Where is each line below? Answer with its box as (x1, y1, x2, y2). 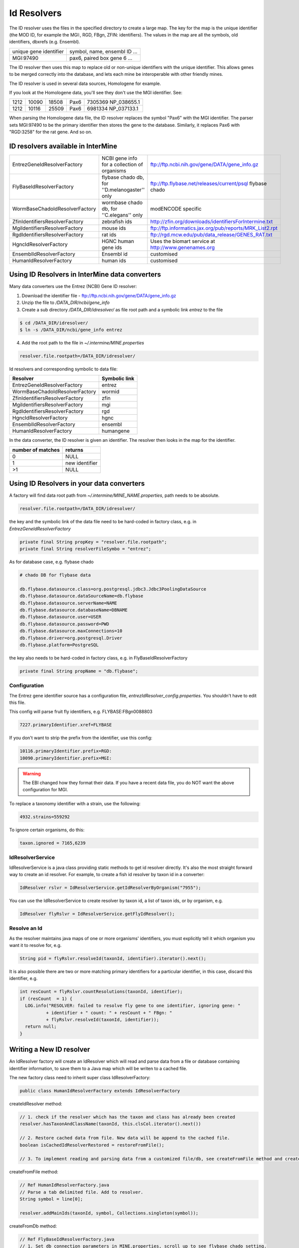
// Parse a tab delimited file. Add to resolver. (19, 1189, 144, 1195)
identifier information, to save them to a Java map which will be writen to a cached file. (9, 1065, 187, 1071)
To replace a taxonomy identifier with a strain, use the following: (9, 800, 141, 806)
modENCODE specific (150, 205, 202, 212)
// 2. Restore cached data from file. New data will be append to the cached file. (19, 1135, 230, 1141)
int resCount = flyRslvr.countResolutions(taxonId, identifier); (19, 989, 183, 994)
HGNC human (101, 238, 135, 245)
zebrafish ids (101, 218, 132, 225)
